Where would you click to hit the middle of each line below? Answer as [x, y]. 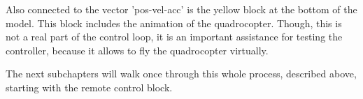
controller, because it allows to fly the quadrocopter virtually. [137, 50]
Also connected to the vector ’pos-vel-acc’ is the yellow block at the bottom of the [181, 9]
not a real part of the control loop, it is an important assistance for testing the [174, 37]
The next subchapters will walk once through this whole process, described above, [181, 74]
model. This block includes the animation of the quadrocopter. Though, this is [174, 23]
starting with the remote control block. [89, 87]
